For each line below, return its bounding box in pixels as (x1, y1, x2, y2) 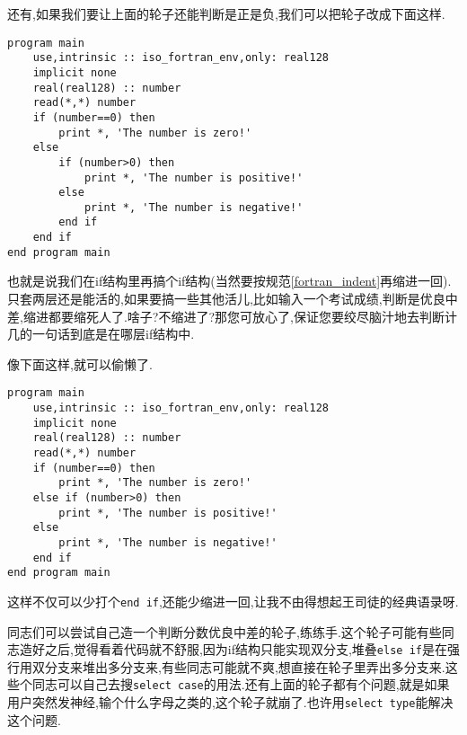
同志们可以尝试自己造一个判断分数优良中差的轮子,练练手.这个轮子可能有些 (7, 622, 442, 641)
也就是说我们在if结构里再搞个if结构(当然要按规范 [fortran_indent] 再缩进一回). (7, 271, 452, 290)
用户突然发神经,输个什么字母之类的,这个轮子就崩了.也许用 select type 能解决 (7, 693, 454, 712)
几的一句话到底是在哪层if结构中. (7, 324, 195, 343)
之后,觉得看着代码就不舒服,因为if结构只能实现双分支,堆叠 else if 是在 (44, 640, 447, 659)
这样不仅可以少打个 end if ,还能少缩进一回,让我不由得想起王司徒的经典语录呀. (7, 591, 459, 610)
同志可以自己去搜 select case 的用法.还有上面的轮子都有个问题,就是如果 (31, 675, 450, 694)
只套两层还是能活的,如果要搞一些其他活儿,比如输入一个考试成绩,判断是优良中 (7, 289, 458, 308)
